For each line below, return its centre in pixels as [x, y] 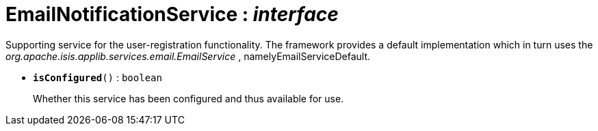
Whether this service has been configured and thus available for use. [188, 98]
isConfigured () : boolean [97, 77]
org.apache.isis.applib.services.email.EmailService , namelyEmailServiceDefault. [188, 56]
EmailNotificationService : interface [172, 14]
